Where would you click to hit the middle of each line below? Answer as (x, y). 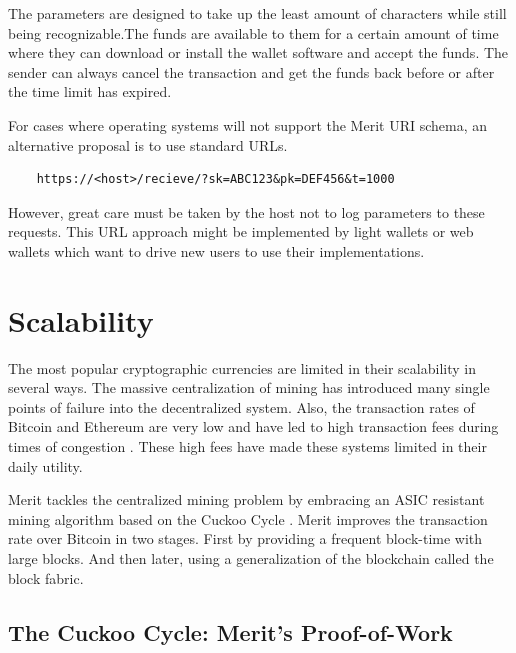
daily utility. (45, 465)
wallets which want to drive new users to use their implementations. (216, 250)
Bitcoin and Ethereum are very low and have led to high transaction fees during (253, 426)
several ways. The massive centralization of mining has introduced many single (249, 387)
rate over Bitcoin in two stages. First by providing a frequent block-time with (245, 538)
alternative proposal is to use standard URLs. (148, 144)
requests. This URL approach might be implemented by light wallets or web (241, 231)
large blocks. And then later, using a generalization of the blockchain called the (251, 558)
